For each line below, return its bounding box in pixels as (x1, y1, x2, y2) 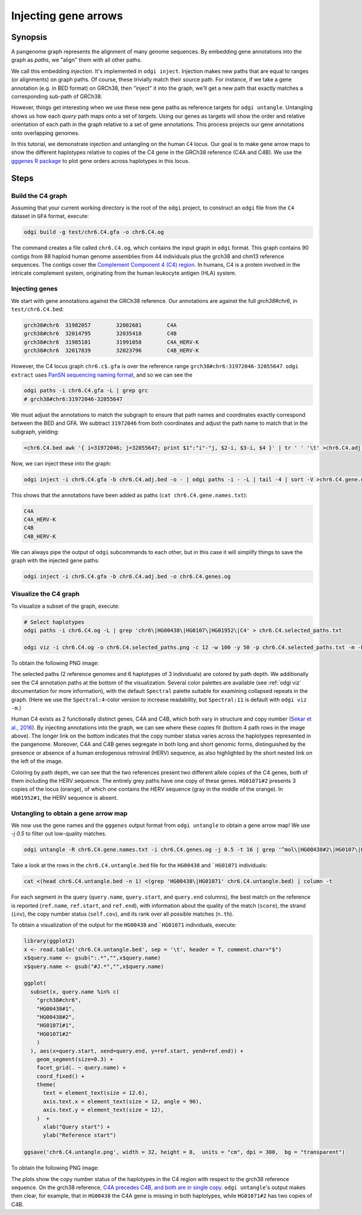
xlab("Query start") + (43, 1123, 110, 1130)
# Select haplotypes (24, 619, 84, 625)
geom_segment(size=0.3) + (36, 1056, 113, 1062)
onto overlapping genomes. (11, 129, 80, 136)
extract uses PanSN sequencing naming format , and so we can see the (11, 371, 193, 378)
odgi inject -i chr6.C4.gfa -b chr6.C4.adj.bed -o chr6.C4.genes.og (24, 573, 231, 580)
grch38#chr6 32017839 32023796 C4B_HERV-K (24, 347, 199, 354)
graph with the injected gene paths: (11, 557, 100, 564)
